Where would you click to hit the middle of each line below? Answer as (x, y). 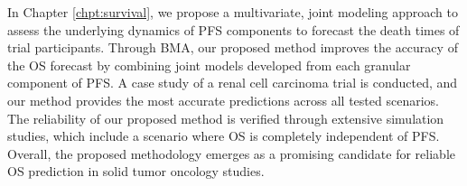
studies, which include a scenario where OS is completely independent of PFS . (224, 136)
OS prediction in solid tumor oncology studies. (136, 171)
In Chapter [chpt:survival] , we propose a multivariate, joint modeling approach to (233, 12)
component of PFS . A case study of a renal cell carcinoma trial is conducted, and (233, 83)
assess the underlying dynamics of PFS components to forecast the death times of (233, 29)
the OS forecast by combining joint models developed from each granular (209, 65)
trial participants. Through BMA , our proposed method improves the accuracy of (233, 47)
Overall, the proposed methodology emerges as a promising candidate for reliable (231, 153)
